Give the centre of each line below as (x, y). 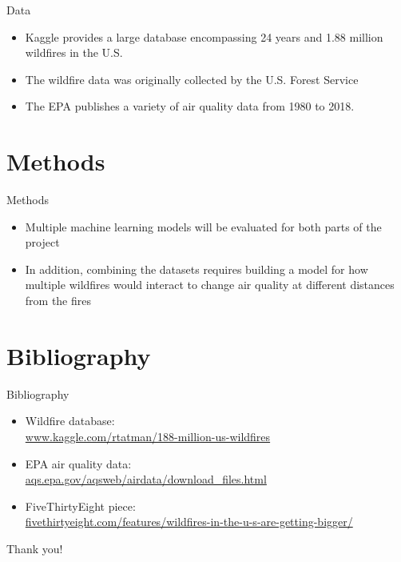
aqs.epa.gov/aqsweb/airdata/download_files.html (146, 479)
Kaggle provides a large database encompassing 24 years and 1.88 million (204, 36)
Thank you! (35, 548)
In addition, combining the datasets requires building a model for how (197, 269)
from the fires (58, 301)
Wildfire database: (70, 421)
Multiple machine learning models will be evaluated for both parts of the (203, 226)
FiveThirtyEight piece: (80, 506)
